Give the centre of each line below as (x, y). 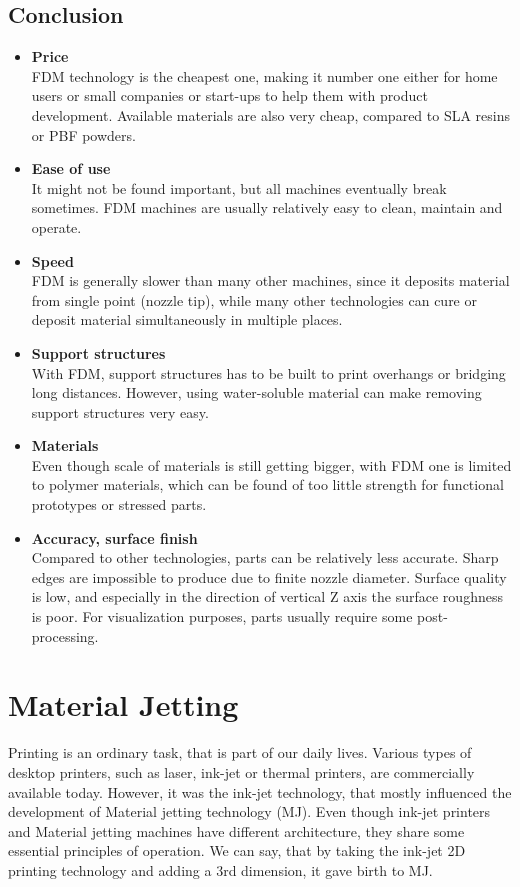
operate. (56, 226)
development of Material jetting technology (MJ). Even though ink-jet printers (249, 811)
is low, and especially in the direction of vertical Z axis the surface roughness (267, 596)
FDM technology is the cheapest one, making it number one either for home (264, 75)
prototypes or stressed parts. (119, 504)
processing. (65, 635)
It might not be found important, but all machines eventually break (239, 187)
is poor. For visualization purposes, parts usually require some (222, 616)
